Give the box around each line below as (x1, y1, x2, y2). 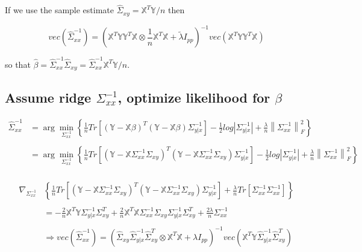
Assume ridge (5, 88, 92, 106)
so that (5, 58, 31, 70)
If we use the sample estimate (5, 4, 114, 16)
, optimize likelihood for (117, 88, 270, 106)
